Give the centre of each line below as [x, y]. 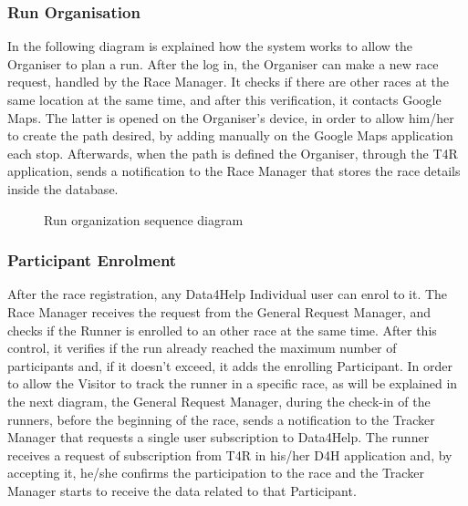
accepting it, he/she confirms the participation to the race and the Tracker [216, 473]
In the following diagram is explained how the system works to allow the [210, 46]
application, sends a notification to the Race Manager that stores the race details [234, 171]
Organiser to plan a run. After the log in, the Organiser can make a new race [223, 63]
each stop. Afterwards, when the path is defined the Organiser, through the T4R [233, 153]
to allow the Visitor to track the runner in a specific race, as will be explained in [233, 383]
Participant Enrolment [92, 260]
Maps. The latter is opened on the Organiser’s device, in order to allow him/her [231, 117]
